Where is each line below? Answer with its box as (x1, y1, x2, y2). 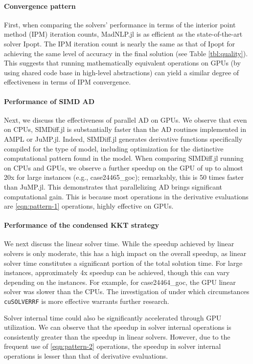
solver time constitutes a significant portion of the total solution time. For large (4, 257, 243, 268)
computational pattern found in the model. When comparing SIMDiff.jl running (4, 153, 244, 163)
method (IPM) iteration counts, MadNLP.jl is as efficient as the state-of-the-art (4, 29, 243, 39)
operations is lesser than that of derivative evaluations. (4, 351, 168, 361)
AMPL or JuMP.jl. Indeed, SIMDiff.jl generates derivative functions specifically (4, 133, 243, 144)
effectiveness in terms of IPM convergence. (4, 77, 131, 87)
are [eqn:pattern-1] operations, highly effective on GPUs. (4, 201, 174, 211)
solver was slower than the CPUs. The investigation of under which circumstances (4, 286, 250, 297)
